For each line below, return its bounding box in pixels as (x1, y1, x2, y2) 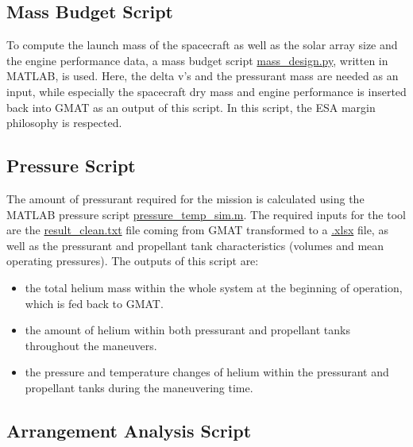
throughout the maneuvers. (25, 337, 157, 353)
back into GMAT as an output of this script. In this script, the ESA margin (6, 98, 376, 115)
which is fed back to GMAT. (25, 295, 164, 311)
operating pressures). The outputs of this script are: (6, 252, 259, 269)
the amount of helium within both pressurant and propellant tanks (25, 322, 350, 338)
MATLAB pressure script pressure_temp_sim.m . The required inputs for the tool (6, 206, 406, 222)
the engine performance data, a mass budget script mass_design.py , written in (6, 52, 388, 68)
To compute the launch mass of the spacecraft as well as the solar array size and (6, 37, 398, 53)
